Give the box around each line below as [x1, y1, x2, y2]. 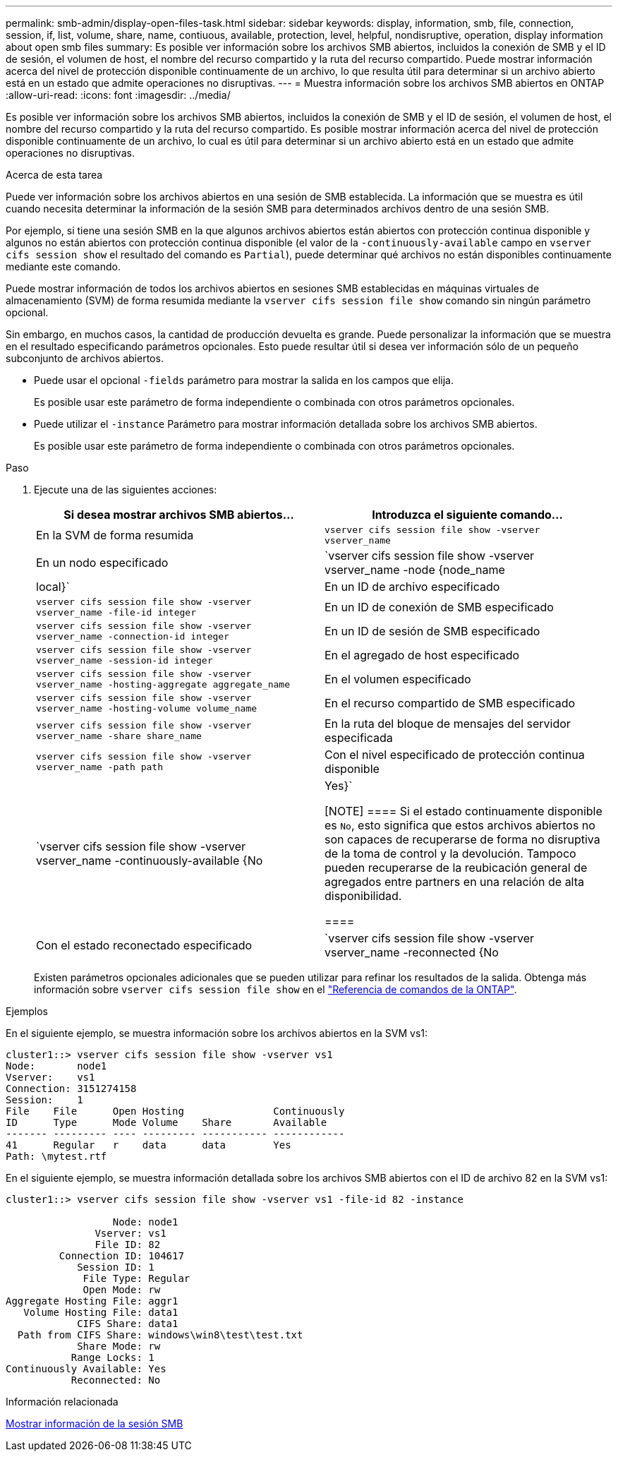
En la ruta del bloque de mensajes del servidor [325, 716, 571, 731]
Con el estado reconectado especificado [36, 938, 253, 952]
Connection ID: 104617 [59, 1250, 184, 1261]
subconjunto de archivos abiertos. [6, 352, 164, 364]
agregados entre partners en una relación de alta [325, 875, 585, 889]
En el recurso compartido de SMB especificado [325, 696, 576, 710]
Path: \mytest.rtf [6, 1151, 107, 1162]
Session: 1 [6, 1094, 83, 1105]
